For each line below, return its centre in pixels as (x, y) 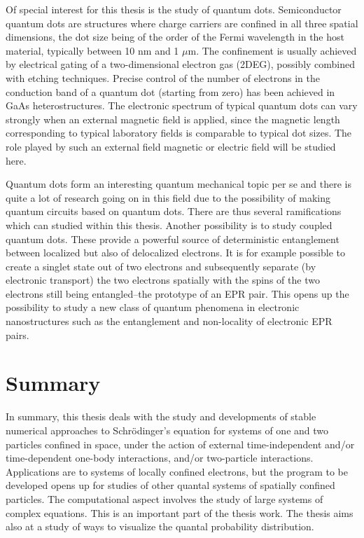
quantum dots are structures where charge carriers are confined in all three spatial (182, 23)
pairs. (17, 334)
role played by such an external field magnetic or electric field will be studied (171, 146)
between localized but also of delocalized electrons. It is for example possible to (175, 253)
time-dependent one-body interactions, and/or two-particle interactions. (160, 458)
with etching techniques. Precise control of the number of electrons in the (163, 77)
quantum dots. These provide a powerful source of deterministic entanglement (173, 239)
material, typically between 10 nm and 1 (92, 50)
